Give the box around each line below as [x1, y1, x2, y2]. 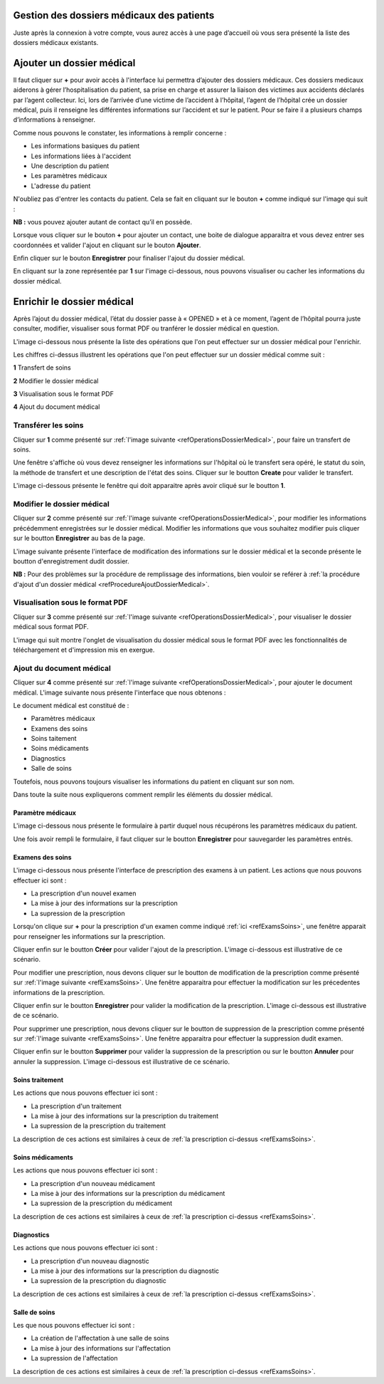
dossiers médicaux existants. [13, 38, 99, 46]
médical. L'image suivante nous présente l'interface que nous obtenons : [13, 688, 227, 697]
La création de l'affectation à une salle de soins [31, 1334, 170, 1343]
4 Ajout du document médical [13, 402, 100, 411]
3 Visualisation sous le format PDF [13, 390, 114, 398]
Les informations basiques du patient [31, 142, 140, 150]
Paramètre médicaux [13, 808, 76, 817]
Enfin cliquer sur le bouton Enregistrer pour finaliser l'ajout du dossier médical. [13, 254, 245, 263]
